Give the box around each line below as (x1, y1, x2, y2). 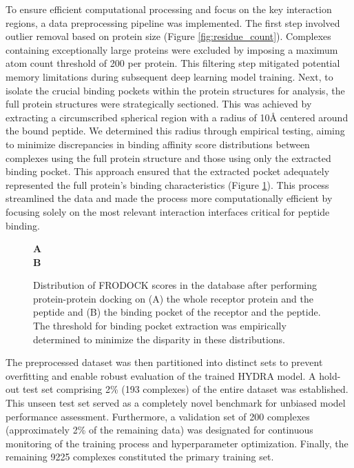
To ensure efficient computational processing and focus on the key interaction (6, 2, 332, 16)
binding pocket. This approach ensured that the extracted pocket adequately (6, 164, 330, 179)
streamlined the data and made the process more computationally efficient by (6, 191, 333, 205)
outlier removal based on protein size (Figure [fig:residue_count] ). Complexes (6, 29, 331, 43)
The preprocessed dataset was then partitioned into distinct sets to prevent (6, 355, 323, 369)
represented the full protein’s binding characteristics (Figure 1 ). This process (6, 177, 329, 192)
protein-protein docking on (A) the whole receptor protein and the (33, 291, 314, 305)
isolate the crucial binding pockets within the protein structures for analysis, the (6, 83, 345, 97)
